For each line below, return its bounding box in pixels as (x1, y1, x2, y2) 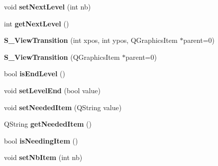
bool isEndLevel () (4, 68, 65, 79)
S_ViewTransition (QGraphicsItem (4, 51, 120, 62)
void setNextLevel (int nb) (4, 1, 91, 11)
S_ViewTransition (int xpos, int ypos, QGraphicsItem (4, 35, 178, 45)
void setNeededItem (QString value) (4, 102, 122, 112)
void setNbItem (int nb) (4, 152, 83, 163)
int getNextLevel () (4, 18, 69, 28)
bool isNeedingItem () (4, 135, 78, 146)
